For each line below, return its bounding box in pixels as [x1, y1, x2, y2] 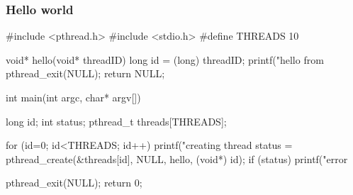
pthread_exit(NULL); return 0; [6, 175, 142, 190]
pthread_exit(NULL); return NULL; [6, 66, 165, 81]
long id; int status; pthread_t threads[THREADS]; [6, 113, 227, 128]
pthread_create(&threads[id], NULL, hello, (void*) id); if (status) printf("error [6, 151, 348, 166]
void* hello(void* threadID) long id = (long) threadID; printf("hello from [6, 52, 324, 67]
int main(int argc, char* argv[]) [6, 90, 141, 104]
